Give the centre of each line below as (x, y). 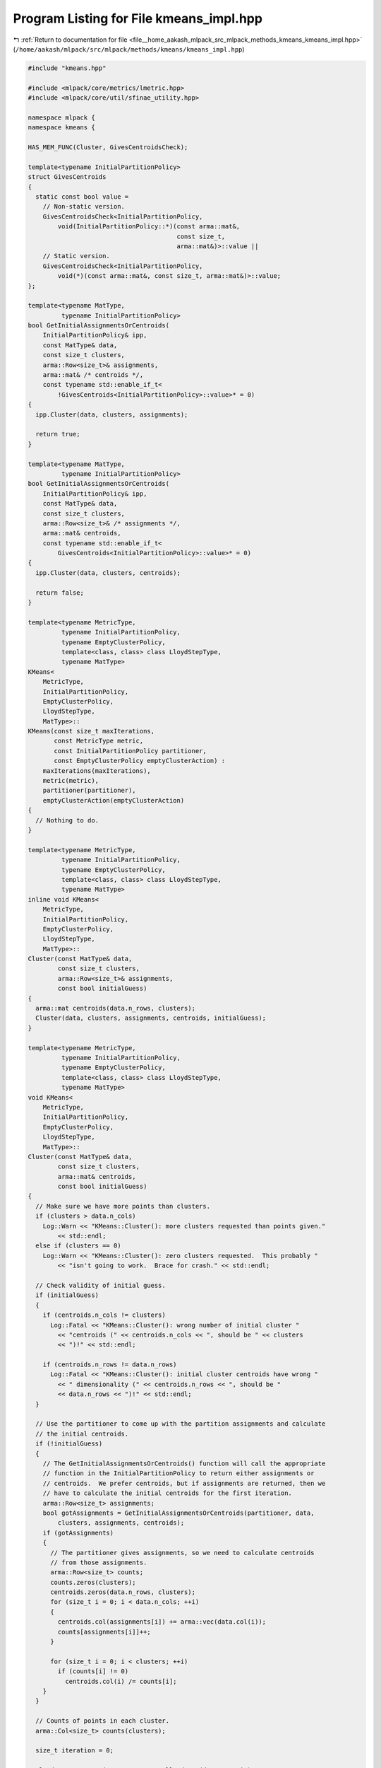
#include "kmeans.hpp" (67, 68)
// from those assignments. (99, 1562)
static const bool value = (82, 197)
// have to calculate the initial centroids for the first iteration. (168, 1493)
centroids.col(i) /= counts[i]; (121, 1681)
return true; (58, 434)
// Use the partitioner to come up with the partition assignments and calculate (181, 1424)
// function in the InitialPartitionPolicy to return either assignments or (179, 1473)
